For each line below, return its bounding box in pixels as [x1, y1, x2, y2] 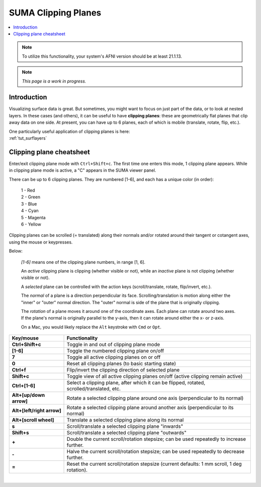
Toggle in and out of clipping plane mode [67, 341, 160, 348]
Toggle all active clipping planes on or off [67, 354, 161, 361]
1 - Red [21, 187, 35, 194]
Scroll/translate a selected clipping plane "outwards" [67, 429, 187, 436]
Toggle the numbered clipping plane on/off [67, 347, 164, 354]
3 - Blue [21, 201, 37, 207]
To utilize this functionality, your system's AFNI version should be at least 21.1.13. [22, 53, 182, 59]
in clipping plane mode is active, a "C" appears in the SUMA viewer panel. [9, 167, 157, 173]
